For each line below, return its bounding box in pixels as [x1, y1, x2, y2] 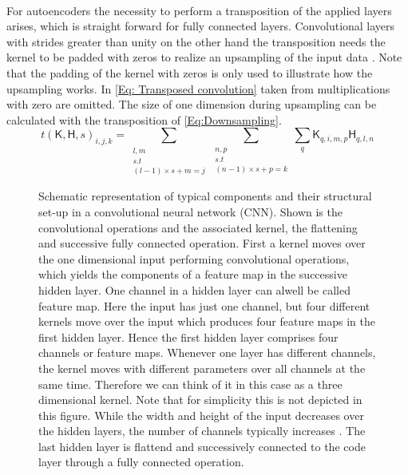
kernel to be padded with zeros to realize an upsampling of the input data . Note [6, 49, 402, 65]
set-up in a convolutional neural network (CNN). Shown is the [38, 203, 343, 220]
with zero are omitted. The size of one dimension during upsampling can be [6, 96, 377, 113]
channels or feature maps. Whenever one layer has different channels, [38, 344, 376, 361]
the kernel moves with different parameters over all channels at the [38, 359, 366, 376]
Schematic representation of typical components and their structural [38, 188, 372, 204]
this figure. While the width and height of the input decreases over [38, 406, 364, 423]
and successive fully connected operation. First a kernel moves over [38, 235, 366, 251]
